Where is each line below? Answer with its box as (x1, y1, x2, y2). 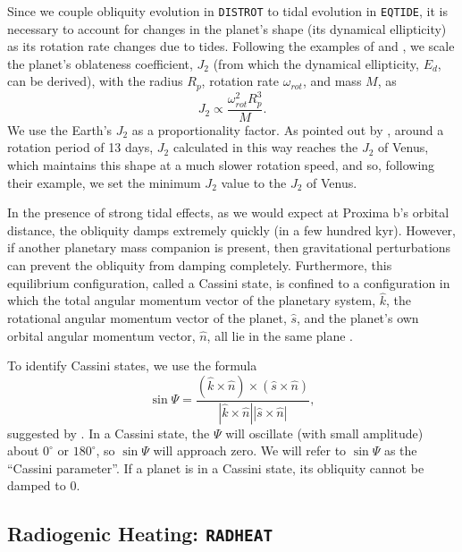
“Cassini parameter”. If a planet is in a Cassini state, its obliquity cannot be (7, 458, 424, 477)
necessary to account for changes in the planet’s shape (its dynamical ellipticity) (7, 19, 447, 38)
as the (383, 441, 417, 460)
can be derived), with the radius (7, 72, 183, 90)
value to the (221, 173, 287, 191)
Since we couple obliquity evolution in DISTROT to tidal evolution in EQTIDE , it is (7, 2, 448, 20)
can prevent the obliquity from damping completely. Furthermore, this (7, 256, 392, 275)
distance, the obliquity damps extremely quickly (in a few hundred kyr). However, (7, 220, 456, 239)
